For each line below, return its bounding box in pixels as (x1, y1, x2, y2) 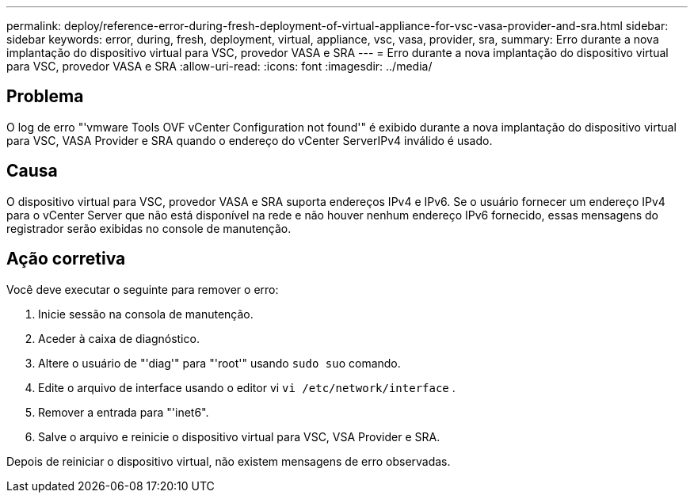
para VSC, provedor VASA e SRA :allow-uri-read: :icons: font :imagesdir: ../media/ (6, 59, 433, 73)
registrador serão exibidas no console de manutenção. (6, 221, 292, 235)
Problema (6, 86, 84, 107)
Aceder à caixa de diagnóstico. (38, 331, 200, 345)
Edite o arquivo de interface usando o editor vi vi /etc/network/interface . (38, 380, 456, 394)
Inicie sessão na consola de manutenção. (38, 307, 254, 321)
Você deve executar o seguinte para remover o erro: (6, 282, 279, 296)
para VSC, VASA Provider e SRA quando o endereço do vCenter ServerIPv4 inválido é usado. (6, 133, 493, 147)
